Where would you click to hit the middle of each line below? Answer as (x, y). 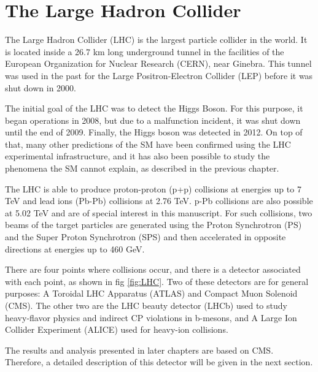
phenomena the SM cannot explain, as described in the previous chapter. (142, 168)
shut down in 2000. (41, 87)
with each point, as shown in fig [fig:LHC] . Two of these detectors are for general (157, 281)
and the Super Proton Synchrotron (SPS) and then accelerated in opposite (145, 237)
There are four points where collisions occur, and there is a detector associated (153, 269)
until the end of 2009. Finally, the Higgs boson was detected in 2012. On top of (154, 132)
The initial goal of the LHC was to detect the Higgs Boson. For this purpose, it (154, 108)
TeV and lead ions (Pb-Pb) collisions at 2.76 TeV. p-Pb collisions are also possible (159, 201)
